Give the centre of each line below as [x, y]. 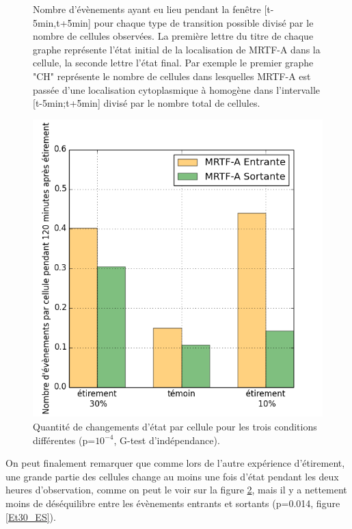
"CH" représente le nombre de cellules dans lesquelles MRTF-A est [172, 76]
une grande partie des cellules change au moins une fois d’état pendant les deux [172, 476]
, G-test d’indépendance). [167, 440]
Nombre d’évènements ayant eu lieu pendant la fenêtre [147, 9]
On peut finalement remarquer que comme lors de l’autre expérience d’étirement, [175, 463]
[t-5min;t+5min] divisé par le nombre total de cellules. [147, 103]
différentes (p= [64, 440]
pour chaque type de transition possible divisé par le [204, 22]
